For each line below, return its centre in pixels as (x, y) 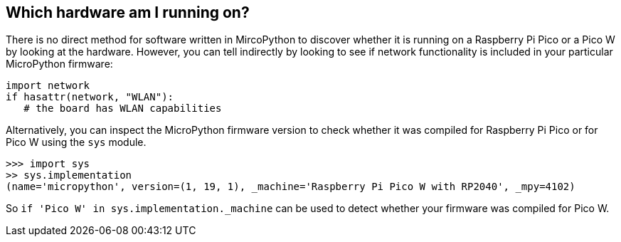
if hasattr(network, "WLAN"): (90, 97)
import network (48, 86)
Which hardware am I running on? (128, 12)
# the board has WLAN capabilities (123, 109)
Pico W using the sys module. (76, 142)
